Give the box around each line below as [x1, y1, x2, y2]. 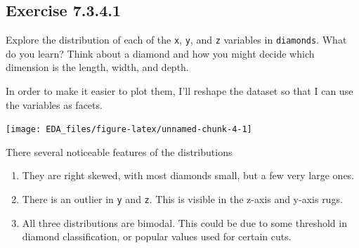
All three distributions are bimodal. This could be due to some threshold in [22, 215, 347, 230]
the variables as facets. [6, 97, 103, 112]
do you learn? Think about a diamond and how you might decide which [6, 46, 315, 60]
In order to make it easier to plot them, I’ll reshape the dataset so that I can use [6, 84, 353, 98]
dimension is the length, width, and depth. [6, 60, 189, 74]
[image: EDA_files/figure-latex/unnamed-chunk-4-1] [6, 124, 252, 135]
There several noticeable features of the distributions [6, 144, 233, 159]
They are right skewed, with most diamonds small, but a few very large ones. [22, 168, 355, 183]
